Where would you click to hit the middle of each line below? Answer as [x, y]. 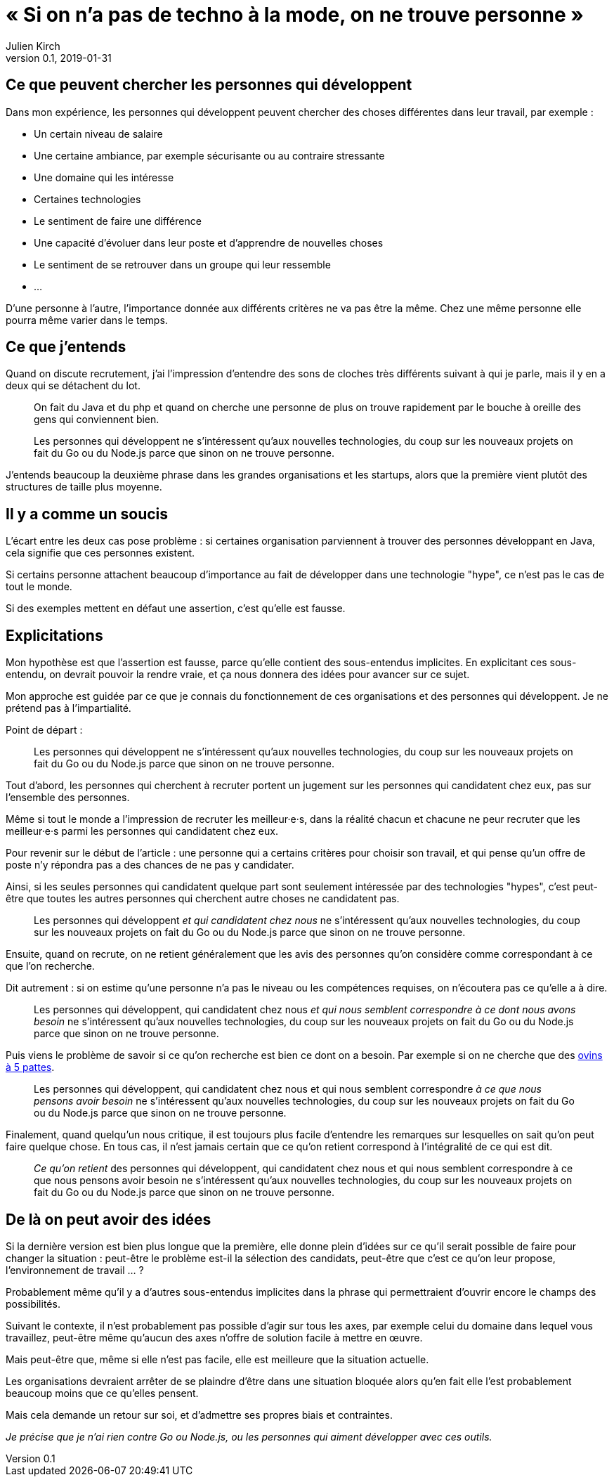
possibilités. [33, 1304]
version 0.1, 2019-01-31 [59, 58]
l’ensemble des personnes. [68, 798]
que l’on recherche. [50, 966]
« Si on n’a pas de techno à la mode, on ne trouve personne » [295, 15]
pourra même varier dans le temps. [87, 320]
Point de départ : [44, 730]
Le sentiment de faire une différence [118, 221]
